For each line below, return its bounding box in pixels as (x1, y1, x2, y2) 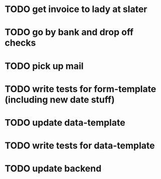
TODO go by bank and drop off (5, 27, 134, 38)
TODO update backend (5, 163, 102, 174)
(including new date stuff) (5, 94, 115, 105)
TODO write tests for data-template (5, 140, 155, 151)
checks (5, 37, 36, 49)
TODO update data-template (5, 117, 126, 128)
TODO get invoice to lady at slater (5, 4, 147, 15)
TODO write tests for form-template (5, 83, 156, 95)
